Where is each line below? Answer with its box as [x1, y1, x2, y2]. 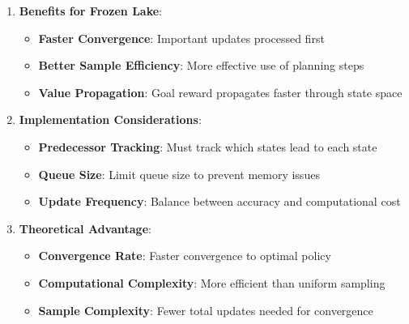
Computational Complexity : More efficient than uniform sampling [38, 274, 386, 291]
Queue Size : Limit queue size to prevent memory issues [38, 165, 320, 182]
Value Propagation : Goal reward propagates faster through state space [38, 83, 403, 100]
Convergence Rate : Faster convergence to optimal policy [38, 247, 331, 264]
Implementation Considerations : [19, 111, 202, 128]
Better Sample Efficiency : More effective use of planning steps [38, 57, 364, 74]
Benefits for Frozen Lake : [19, 2, 163, 19]
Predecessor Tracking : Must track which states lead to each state [38, 138, 377, 155]
